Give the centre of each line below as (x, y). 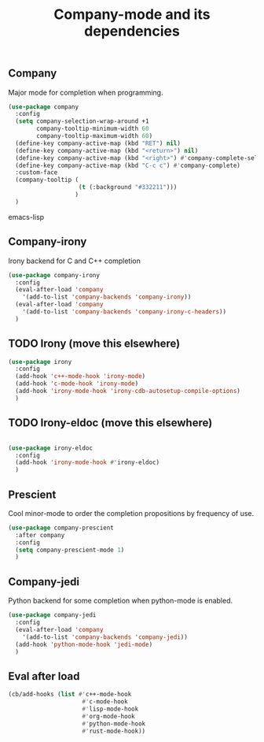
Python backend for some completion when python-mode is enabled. (121, 601)
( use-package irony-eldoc (50, 448)
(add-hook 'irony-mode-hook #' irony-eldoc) (87, 462)
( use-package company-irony (54, 275)
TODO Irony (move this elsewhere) (94, 344)
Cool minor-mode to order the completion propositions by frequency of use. (131, 513)
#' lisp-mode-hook (110, 709)
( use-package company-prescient (61, 528)
